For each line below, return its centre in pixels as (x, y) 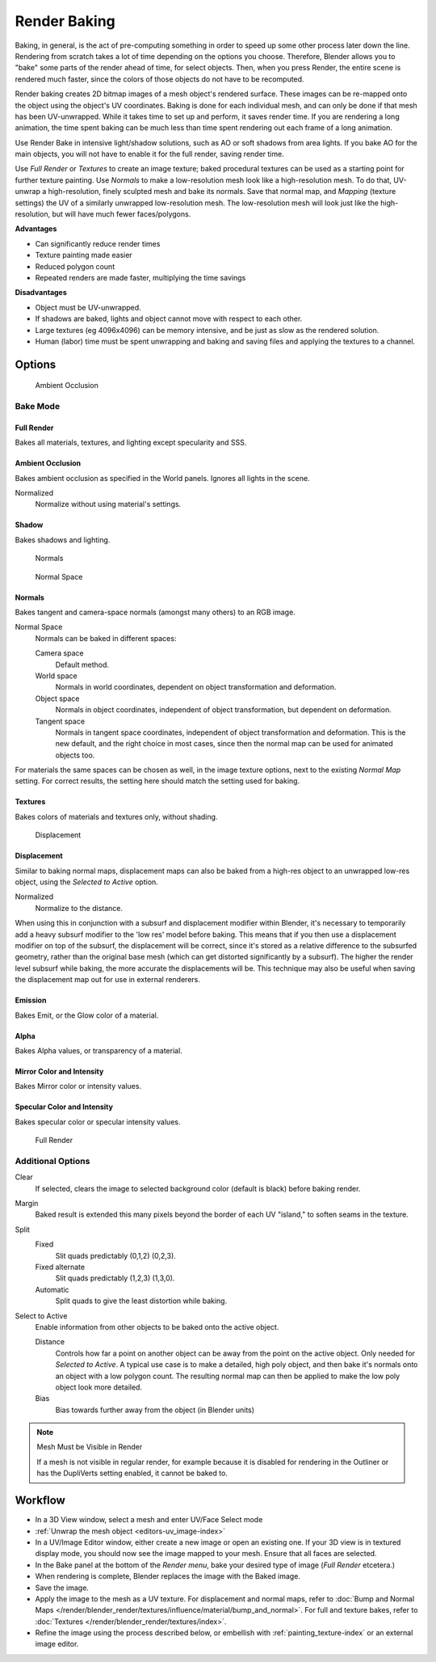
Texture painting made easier (84, 255)
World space (56, 676)
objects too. (75, 755)
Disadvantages (41, 293)
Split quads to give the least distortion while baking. (141, 1301)
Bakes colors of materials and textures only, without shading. (116, 816)
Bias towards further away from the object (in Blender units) (155, 1410)
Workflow (40, 1501)
